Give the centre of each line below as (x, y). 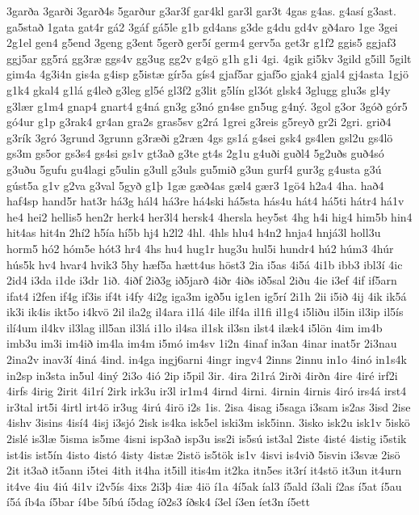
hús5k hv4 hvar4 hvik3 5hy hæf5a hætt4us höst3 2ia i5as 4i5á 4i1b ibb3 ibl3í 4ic (205, 264)
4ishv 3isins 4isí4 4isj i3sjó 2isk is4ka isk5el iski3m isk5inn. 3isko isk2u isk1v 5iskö (208, 422)
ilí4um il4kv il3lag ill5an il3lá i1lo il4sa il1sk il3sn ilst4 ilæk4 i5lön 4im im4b (195, 327)
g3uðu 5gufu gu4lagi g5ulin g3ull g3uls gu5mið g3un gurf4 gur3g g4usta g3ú (194, 169)
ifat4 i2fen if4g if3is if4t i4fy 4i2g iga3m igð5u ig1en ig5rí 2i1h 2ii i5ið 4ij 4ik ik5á (207, 295)
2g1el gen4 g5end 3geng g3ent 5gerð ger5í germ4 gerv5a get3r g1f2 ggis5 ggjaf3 (201, 42)
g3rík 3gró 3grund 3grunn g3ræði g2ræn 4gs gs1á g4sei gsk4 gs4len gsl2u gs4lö (200, 137)
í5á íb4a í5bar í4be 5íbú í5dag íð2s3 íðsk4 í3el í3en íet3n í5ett (158, 502)
